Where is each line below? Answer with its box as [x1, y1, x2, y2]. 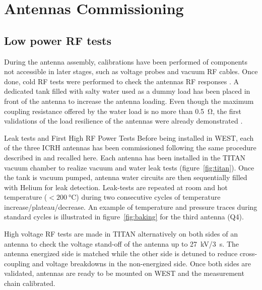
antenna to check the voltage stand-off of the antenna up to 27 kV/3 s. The [4, 238, 239, 249]
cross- [239, 248, 257, 259]
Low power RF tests [4, 32, 112, 48]
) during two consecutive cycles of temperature [76, 192, 221, 202]
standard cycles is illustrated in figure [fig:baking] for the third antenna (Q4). [4, 211, 244, 222]
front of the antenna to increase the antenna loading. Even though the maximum [4, 95, 254, 106]
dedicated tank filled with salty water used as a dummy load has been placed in [4, 86, 250, 96]
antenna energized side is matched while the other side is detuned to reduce [4, 248, 238, 259]
